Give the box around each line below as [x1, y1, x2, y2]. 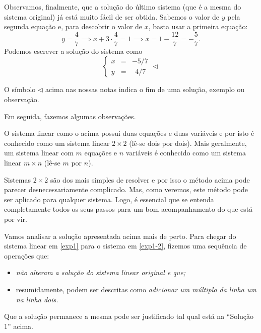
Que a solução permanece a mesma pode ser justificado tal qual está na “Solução [4, 311, 254, 321]
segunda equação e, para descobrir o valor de [4, 21, 143, 32]
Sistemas [4, 174, 31, 185]
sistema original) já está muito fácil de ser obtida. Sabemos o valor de [4, 11, 220, 22]
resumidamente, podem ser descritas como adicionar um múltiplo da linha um [16, 284, 256, 294]
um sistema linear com [4, 147, 74, 158]
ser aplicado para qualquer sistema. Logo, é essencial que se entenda [4, 194, 214, 204]
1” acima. [4, 320, 33, 331]
